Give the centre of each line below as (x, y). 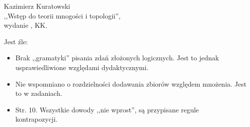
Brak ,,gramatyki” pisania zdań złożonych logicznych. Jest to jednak (117, 58)
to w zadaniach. (39, 93)
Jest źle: (16, 41)
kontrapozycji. (36, 119)
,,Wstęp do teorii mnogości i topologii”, (62, 15)
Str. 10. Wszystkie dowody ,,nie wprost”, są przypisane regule (107, 109)
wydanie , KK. (26, 25)
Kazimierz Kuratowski (37, 6)
